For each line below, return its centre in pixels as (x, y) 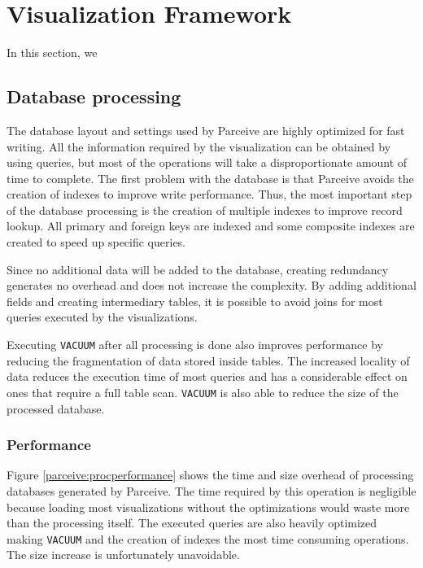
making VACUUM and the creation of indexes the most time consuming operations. (208, 538)
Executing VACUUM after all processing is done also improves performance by (195, 345)
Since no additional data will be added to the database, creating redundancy (198, 269)
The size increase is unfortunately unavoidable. (123, 555)
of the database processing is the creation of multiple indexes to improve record (205, 210)
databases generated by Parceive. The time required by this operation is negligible (211, 490)
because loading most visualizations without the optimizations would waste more (208, 507)
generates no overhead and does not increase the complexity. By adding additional (211, 285)
